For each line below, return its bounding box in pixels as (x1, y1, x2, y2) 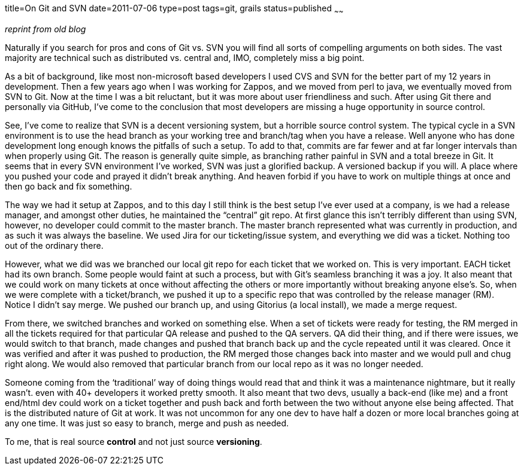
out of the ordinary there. (5, 240, 104, 251)
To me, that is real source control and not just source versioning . (5, 436, 262, 447)
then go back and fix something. (5, 181, 132, 191)
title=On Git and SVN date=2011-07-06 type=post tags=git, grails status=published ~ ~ (5, 3, 344, 16)
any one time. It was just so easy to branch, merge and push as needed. (5, 417, 289, 428)
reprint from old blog (5, 23, 86, 34)
